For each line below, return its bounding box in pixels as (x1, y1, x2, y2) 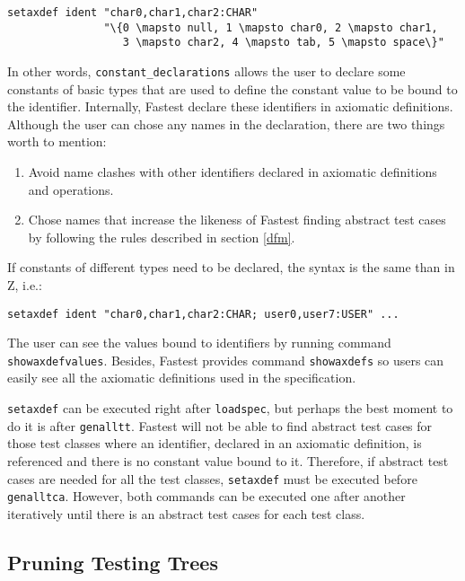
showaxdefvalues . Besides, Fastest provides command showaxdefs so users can (7, 350, 444, 369)
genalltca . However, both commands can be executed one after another (7, 487, 406, 506)
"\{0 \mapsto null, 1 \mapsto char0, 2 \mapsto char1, (103, 21, 438, 34)
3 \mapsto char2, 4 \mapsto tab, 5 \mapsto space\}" (122, 36, 444, 49)
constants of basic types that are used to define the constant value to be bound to (7, 79, 458, 98)
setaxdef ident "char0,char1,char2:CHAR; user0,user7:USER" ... (7, 307, 399, 321)
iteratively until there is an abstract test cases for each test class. (7, 504, 365, 523)
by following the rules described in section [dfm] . (28, 227, 295, 246)
